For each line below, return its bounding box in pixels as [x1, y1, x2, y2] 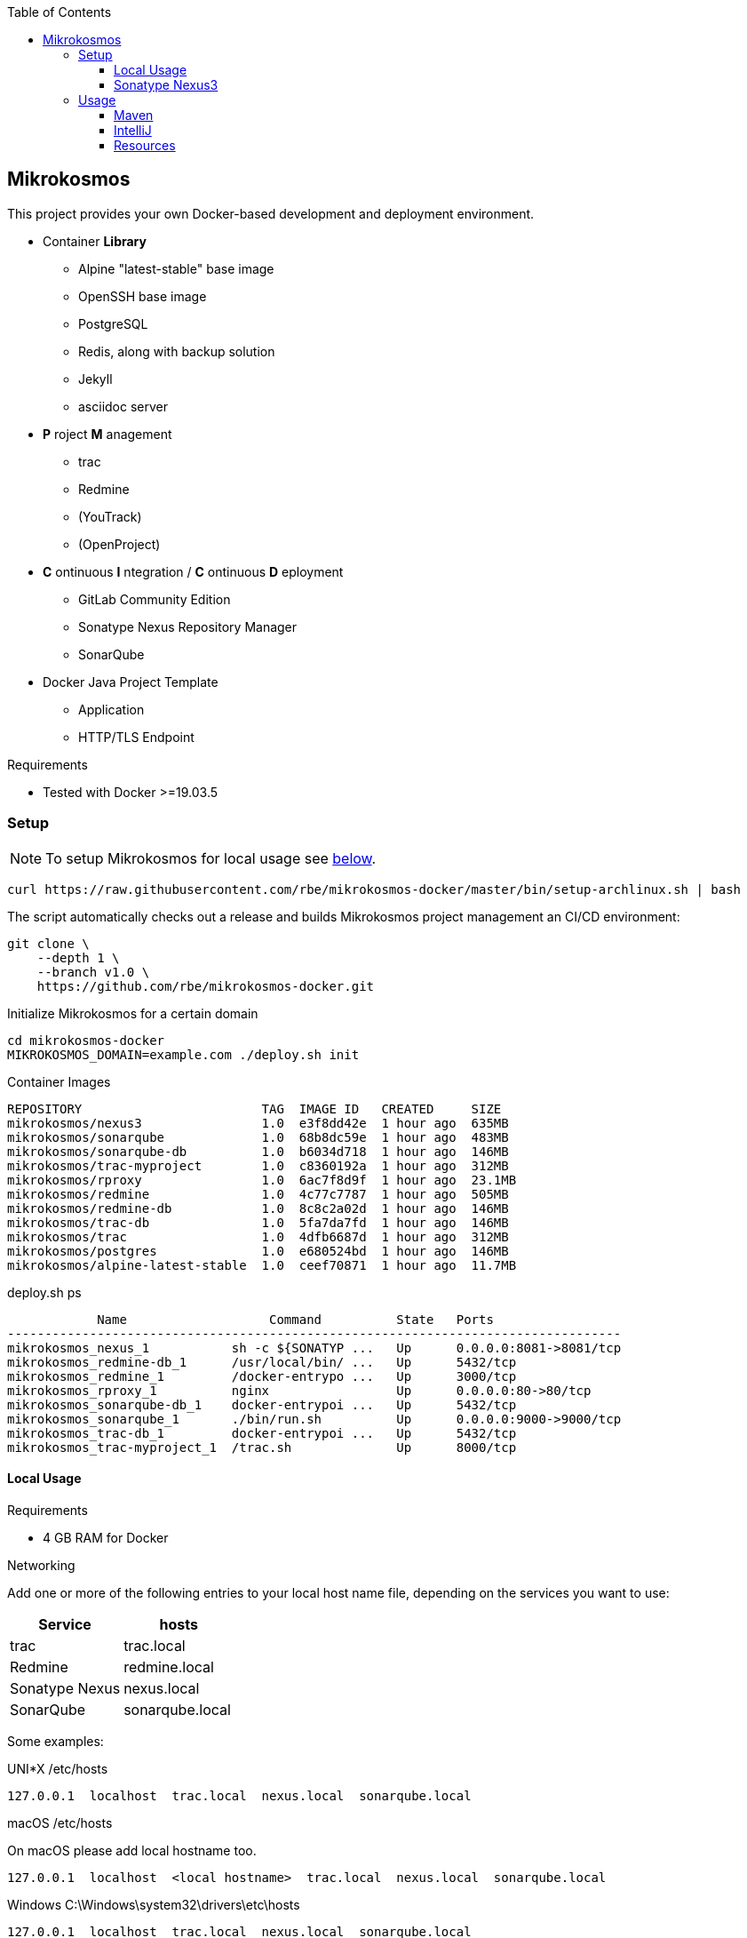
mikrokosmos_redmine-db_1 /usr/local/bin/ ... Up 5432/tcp [7, 1354, 517, 1369]
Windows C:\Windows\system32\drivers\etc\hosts [7, 1896, 300, 1912]
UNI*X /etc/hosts [7, 1760, 108, 1776]
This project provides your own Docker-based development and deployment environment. [7, 205, 535, 221]
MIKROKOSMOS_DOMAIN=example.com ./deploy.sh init [7, 1047, 360, 1062]
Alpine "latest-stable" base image [78, 260, 274, 276]
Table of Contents [7, 4, 112, 20]
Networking [7, 1557, 75, 1573]
